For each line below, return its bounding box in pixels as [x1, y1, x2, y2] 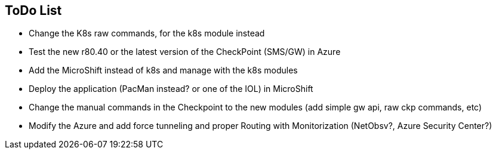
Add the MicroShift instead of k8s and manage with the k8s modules [29, 65, 298, 76]
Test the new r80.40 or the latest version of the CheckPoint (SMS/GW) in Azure [29, 47, 341, 57]
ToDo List [5, 3, 62, 18]
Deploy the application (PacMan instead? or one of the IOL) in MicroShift [29, 84, 313, 94]
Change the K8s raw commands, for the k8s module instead [29, 28, 265, 39]
